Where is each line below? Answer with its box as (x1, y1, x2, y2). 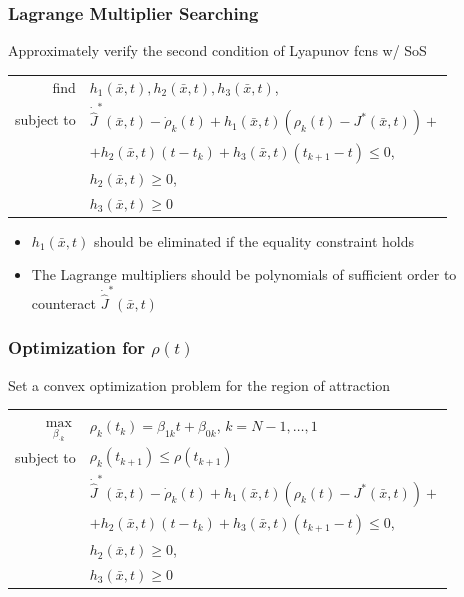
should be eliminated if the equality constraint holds (94, 230, 414, 251)
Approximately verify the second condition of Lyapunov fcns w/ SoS (8, 40, 427, 61)
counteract (31, 292, 97, 313)
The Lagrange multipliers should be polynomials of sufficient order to (31, 264, 457, 285)
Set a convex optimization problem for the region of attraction (8, 374, 391, 395)
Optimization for (8, 335, 146, 360)
